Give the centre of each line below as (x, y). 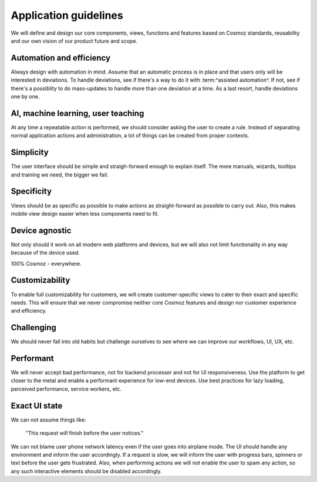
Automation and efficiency (61, 58)
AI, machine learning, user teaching (77, 113)
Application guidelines (67, 15)
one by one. (25, 96)
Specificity (31, 191)
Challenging (34, 328)
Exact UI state (37, 406)
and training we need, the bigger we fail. (60, 175)
